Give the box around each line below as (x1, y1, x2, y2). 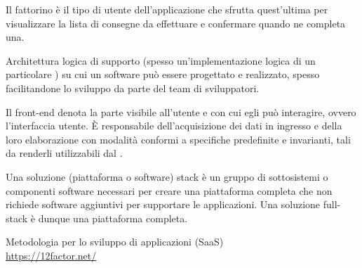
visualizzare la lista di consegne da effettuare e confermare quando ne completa (6, 15, 346, 30)
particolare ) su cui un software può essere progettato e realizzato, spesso (6, 67, 320, 82)
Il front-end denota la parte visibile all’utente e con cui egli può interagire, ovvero (6, 104, 356, 119)
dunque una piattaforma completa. (38, 210, 188, 225)
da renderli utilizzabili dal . (6, 146, 123, 160)
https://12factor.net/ (6, 248, 97, 262)
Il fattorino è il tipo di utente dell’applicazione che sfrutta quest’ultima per (6, 2, 328, 16)
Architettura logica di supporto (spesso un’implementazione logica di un (6, 53, 316, 68)
